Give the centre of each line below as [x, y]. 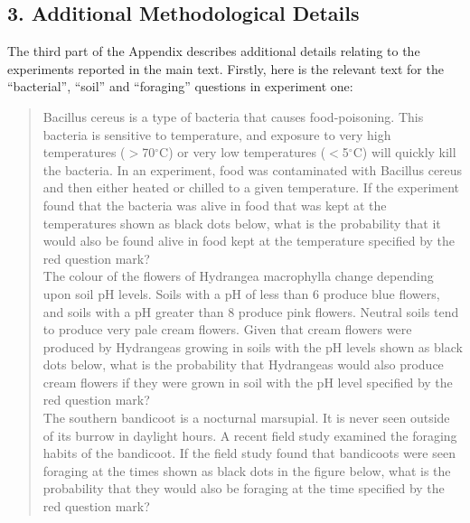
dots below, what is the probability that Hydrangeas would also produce [243, 364]
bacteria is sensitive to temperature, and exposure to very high [217, 134]
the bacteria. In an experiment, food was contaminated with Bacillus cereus [253, 169]
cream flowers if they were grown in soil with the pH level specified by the [248, 382]
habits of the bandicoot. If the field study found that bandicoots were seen [249, 453]
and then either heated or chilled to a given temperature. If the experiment [251, 187]
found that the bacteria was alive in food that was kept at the [215, 205]
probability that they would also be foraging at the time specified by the [244, 488]
